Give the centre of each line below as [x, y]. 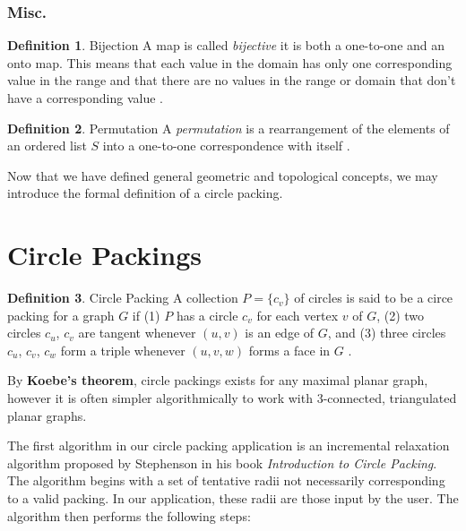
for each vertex [298, 315]
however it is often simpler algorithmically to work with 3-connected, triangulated [232, 398]
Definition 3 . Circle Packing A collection [123, 298]
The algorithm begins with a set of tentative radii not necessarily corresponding [226, 480]
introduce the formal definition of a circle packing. [145, 193]
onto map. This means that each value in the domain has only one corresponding [230, 62]
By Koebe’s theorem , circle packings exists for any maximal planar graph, [218, 380]
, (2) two [401, 315]
